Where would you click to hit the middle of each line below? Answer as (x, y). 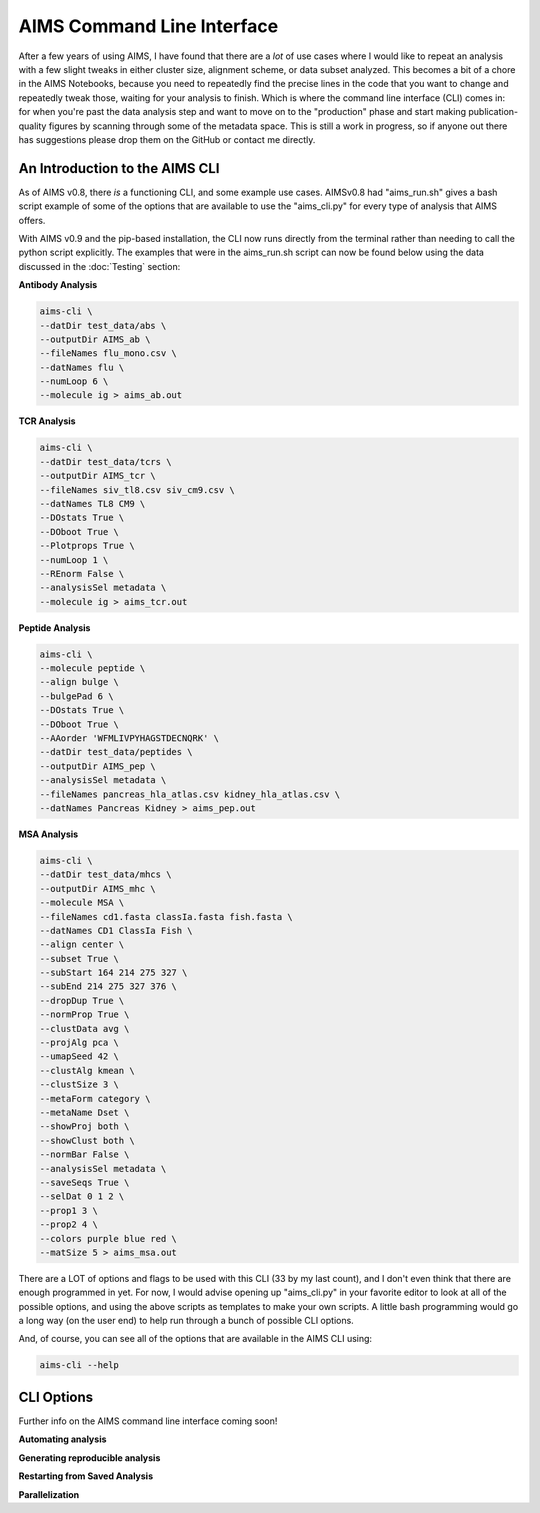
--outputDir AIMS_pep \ (98, 766)
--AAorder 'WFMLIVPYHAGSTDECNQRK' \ (129, 738)
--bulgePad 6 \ (76, 696)
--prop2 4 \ (69, 1224)
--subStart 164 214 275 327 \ (113, 973)
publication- (493, 112)
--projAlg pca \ (79, 1043)
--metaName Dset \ (84, 1112)
